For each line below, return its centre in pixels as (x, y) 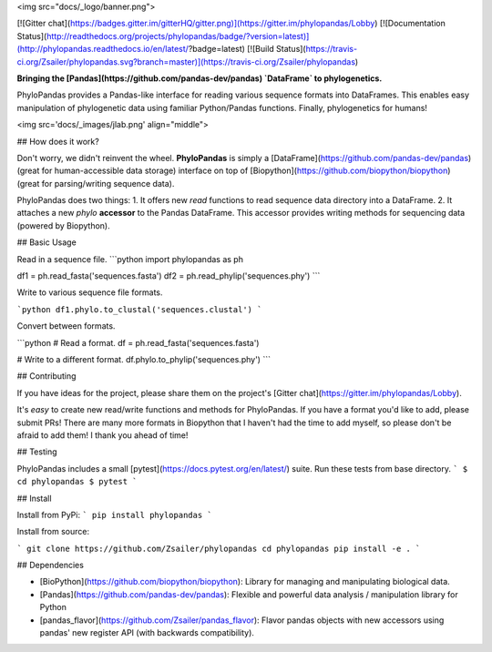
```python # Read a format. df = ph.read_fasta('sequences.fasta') (138, 342)
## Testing (37, 452)
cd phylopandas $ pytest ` (77, 482)
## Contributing (46, 376)
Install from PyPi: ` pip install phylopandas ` (115, 514)
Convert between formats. (66, 326)
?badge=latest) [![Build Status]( (247, 49)
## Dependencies (50, 565)
